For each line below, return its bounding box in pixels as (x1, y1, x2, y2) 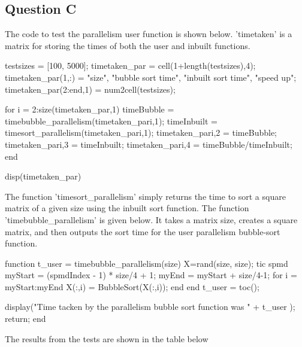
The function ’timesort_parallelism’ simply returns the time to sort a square (5, 190, 286, 202)
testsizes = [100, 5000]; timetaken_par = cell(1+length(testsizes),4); (5, 59, 256, 72)
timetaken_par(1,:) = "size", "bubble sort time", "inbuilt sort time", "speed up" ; (5, 71, 297, 83)
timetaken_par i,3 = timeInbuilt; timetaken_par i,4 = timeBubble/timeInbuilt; (5, 138, 292, 150)
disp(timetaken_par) (5, 170, 81, 182)
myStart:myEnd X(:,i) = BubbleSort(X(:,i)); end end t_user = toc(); (5, 280, 259, 293)
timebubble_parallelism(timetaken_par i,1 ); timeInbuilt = (5, 114, 218, 127)
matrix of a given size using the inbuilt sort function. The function (5, 202, 249, 214)
